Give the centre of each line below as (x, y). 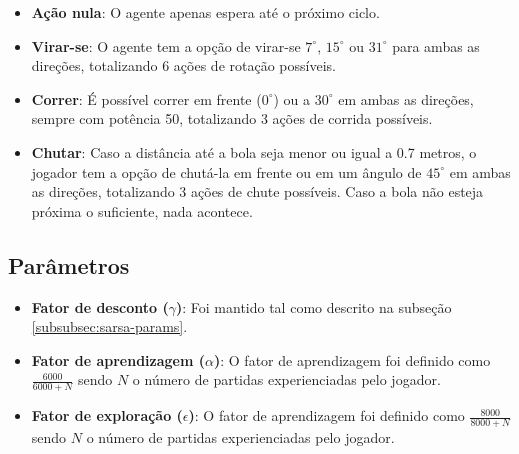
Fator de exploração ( (107, 415)
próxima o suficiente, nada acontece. (142, 210)
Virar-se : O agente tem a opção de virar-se (166, 45)
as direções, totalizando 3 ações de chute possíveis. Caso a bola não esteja (257, 191)
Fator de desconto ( (100, 306)
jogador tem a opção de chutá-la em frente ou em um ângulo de (226, 171)
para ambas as (436, 45)
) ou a (292, 98)
